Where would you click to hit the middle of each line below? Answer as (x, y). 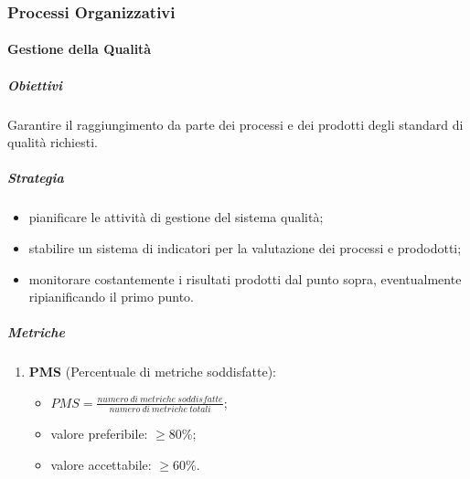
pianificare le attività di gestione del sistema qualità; (176, 217)
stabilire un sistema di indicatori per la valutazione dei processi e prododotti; (245, 247)
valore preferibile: (99, 434)
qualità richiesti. (53, 142)
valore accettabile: (101, 464)
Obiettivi (35, 85)
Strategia (36, 178)
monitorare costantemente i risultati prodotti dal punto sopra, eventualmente (245, 278)
